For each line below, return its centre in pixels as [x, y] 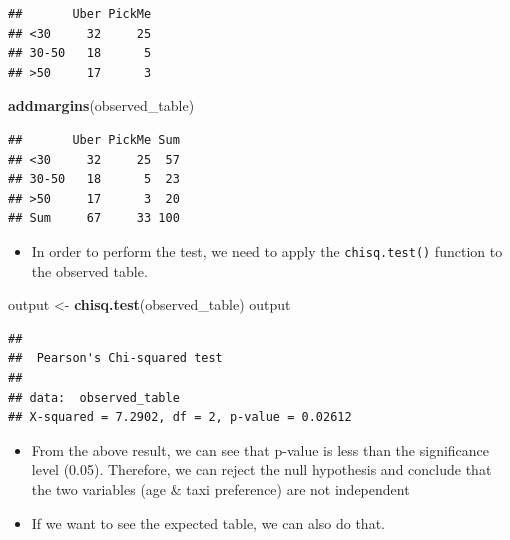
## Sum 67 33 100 [94, 218]
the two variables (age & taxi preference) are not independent [220, 488]
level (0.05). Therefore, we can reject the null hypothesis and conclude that [261, 469]
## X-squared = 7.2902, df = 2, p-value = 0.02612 [180, 417]
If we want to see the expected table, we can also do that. [208, 522]
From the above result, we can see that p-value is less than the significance [260, 449]
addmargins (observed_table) [101, 105]
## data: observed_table [94, 397]
